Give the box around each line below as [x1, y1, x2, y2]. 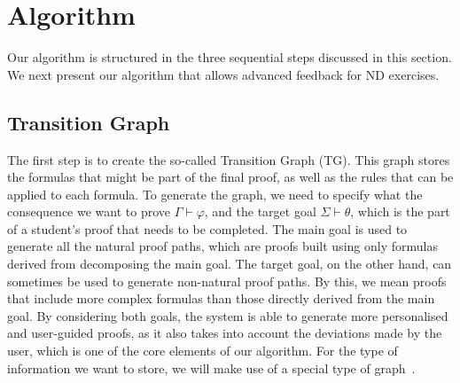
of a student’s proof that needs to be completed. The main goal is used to [7, 219, 408, 238]
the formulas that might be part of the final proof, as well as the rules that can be [7, 168, 454, 186]
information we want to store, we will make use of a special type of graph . [7, 358, 416, 377]
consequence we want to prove [7, 202, 171, 221]
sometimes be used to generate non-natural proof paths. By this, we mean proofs [7, 271, 447, 290]
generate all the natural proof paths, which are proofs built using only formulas [7, 237, 438, 255]
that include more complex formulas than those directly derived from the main [7, 289, 435, 308]
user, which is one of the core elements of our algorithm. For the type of [7, 341, 398, 360]
